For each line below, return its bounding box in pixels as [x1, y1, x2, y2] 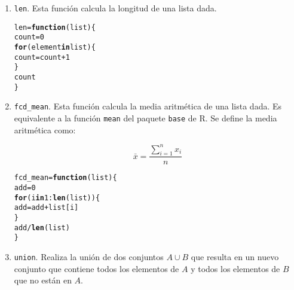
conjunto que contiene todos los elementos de [14, 262, 179, 274]
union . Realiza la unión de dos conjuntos [14, 251, 164, 263]
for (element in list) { [14, 42, 96, 51]
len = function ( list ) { [14, 23, 96, 32]
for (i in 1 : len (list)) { [14, 193, 100, 202]
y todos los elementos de [191, 262, 280, 274]
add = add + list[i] [14, 203, 79, 212]
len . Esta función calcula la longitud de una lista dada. [14, 2, 217, 14]
